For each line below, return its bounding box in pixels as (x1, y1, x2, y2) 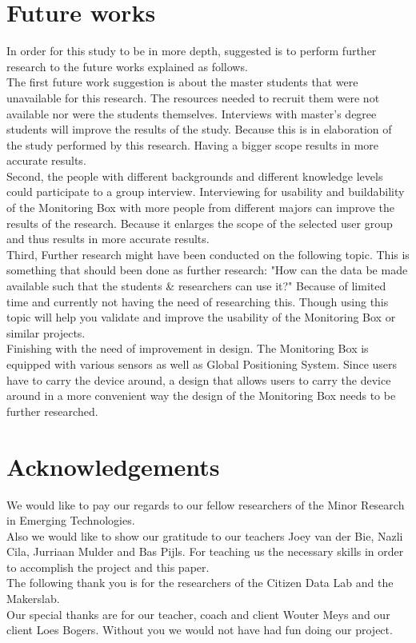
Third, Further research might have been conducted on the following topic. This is (6, 246, 410, 262)
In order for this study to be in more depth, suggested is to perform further (6, 42, 377, 59)
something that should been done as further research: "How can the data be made (6, 262, 408, 278)
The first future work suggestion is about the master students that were (6, 74, 358, 90)
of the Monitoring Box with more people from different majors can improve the (6, 199, 395, 216)
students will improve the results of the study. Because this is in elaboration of (6, 121, 392, 138)
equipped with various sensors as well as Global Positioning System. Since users (6, 356, 398, 372)
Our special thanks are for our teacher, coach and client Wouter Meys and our (6, 605, 390, 622)
